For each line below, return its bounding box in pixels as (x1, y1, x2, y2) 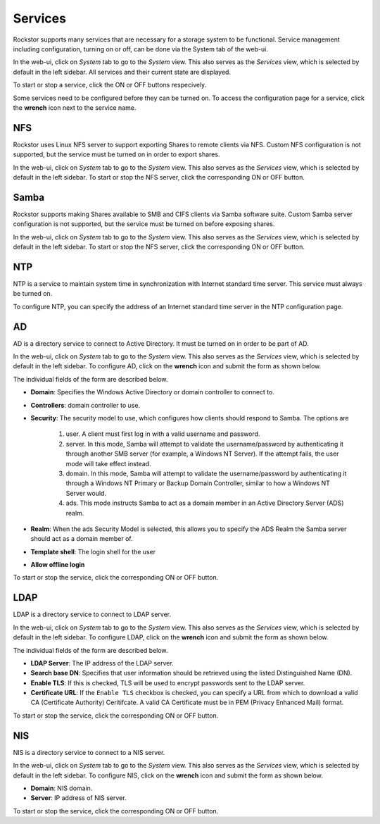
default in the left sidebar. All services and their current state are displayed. (13, 68, 232, 76)
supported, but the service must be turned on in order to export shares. (13, 150, 220, 158)
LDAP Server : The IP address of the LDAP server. (30, 658, 174, 667)
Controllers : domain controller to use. (30, 401, 141, 409)
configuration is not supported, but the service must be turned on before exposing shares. (13, 220, 275, 228)
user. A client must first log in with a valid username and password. (65, 430, 260, 438)
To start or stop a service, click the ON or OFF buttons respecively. (13, 81, 207, 89)
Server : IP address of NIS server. (30, 794, 127, 802)
